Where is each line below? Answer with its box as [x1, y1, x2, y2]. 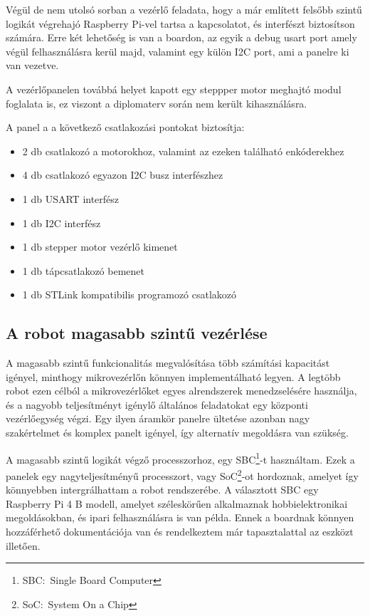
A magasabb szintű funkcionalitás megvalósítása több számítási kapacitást [6, 355, 330, 370]
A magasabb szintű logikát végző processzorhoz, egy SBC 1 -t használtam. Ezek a [6, 449, 355, 466]
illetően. [6, 538, 41, 553]
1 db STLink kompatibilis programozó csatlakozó [22, 287, 237, 302]
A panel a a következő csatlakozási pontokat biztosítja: [6, 120, 245, 135]
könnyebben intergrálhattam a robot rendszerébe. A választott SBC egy [6, 482, 319, 497]
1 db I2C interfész [22, 215, 101, 230]
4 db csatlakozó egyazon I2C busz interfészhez [22, 167, 223, 182]
